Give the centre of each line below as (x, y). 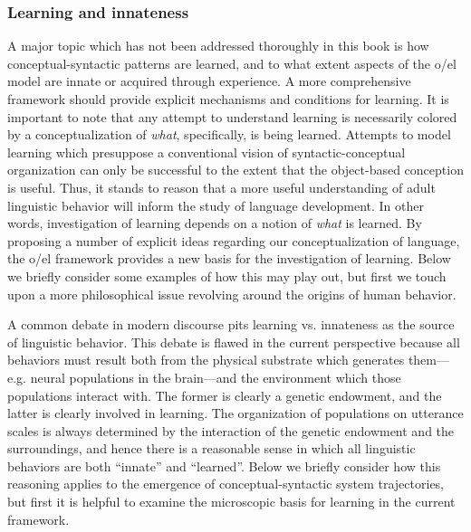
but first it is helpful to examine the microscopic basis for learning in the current (231, 502)
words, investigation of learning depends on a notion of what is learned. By (215, 223)
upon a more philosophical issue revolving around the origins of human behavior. (232, 294)
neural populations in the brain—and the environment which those (216, 377)
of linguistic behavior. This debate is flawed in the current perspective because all (234, 342)
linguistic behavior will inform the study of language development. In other (216, 205)
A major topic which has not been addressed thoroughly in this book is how (218, 46)
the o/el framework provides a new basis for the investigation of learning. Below (229, 258)
